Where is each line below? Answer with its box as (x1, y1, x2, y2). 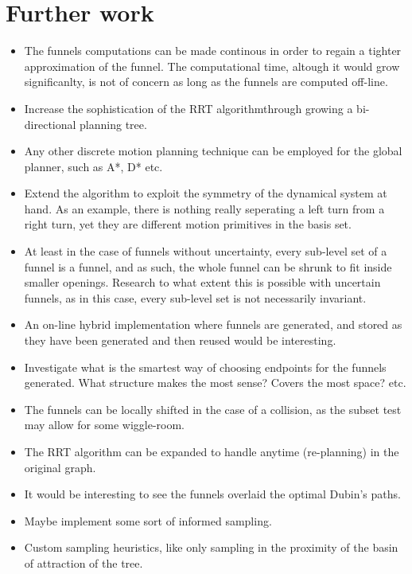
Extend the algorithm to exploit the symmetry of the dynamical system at (24, 185, 387, 201)
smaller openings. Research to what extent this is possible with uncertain (24, 274, 381, 291)
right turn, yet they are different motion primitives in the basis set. (24, 216, 352, 232)
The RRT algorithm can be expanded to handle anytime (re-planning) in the (24, 443, 399, 459)
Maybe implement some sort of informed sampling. (24, 512, 272, 529)
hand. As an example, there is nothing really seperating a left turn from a (24, 200, 385, 217)
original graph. (24, 459, 96, 475)
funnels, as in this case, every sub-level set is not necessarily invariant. (24, 289, 367, 306)
